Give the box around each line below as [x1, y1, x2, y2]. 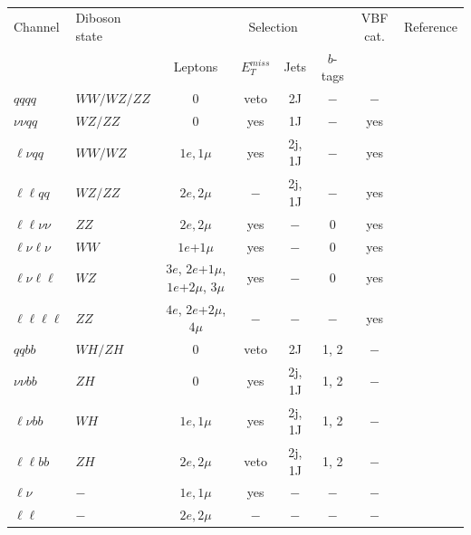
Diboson [75, 8, 121, 27]
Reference [404, 17, 457, 36]
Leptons [173, 57, 218, 76]
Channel [14, 17, 60, 36]
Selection [248, 17, 298, 36]
